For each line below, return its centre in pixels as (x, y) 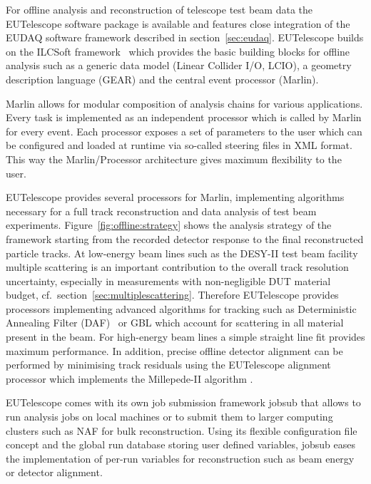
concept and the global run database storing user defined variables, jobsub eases (181, 444)
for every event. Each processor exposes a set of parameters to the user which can (184, 131)
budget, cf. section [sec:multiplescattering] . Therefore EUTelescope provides (172, 295)
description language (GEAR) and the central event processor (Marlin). (162, 79)
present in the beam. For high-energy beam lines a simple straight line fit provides (185, 337)
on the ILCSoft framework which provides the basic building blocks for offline (178, 51)
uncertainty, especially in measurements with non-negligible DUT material (168, 280)
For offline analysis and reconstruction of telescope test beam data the (159, 9)
